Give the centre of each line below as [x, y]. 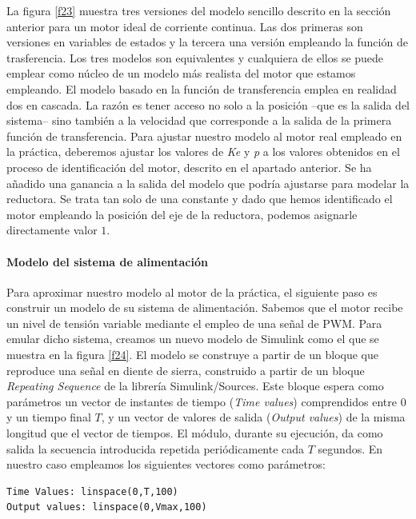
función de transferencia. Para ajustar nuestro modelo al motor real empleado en [204, 136]
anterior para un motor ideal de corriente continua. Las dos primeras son [185, 26]
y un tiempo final [49, 417]
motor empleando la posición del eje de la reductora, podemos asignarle [182, 214]
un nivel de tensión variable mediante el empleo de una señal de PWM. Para [194, 323]
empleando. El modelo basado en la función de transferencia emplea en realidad [202, 88]
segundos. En [350, 448]
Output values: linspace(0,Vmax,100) [107, 507]
